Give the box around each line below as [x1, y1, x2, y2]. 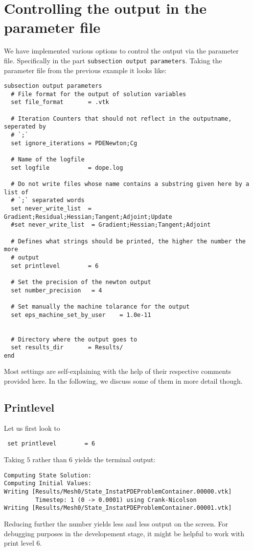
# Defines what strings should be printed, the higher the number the [11, 237, 246, 245]
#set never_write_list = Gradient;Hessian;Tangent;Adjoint [11, 221, 211, 229]
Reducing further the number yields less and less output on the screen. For [4, 518, 228, 528]
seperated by [4, 123, 46, 131]
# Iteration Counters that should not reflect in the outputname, [11, 115, 232, 122]
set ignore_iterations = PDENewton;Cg [11, 139, 138, 147]
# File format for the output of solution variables [11, 90, 186, 98]
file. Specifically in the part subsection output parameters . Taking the [4, 55, 222, 65]
